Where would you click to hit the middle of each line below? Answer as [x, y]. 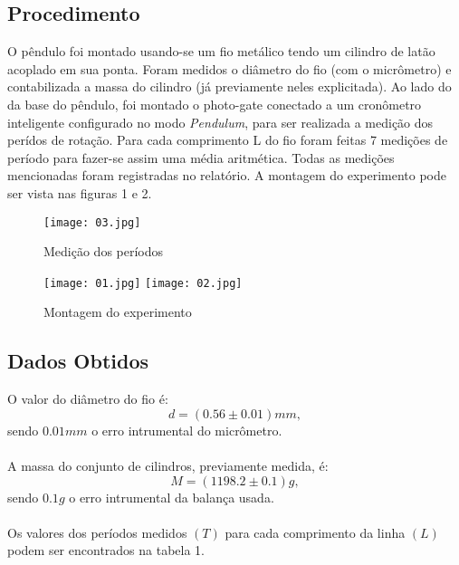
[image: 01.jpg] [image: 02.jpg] [143, 283]
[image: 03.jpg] [92, 222]
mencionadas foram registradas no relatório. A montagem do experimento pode [227, 175]
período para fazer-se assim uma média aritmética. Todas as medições [201, 157]
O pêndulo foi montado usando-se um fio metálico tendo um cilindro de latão [221, 51]
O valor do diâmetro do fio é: [88, 399]
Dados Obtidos [78, 361]
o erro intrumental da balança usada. [172, 497]
